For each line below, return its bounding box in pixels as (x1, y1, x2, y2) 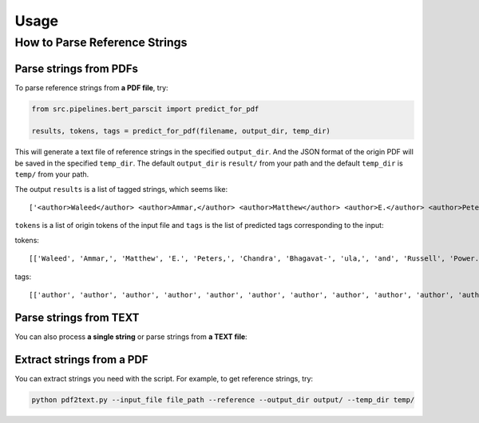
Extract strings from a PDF (14, 353, 148, 366)
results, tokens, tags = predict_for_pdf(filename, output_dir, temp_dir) (31, 126, 331, 136)
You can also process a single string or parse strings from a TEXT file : (14, 332, 247, 341)
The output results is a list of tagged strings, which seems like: (14, 184, 228, 194)
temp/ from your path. (14, 170, 89, 179)
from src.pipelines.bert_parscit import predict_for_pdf (31, 104, 259, 114)
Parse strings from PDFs (14, 62, 139, 75)
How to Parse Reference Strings (14, 35, 188, 50)
